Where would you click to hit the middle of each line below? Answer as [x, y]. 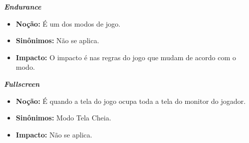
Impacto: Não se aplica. [54, 134]
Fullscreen [22, 84]
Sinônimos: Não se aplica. [57, 40]
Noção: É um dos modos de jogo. [68, 23]
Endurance [23, 7]
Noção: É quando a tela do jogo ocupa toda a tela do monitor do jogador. [131, 101]
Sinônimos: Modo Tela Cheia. [63, 118]
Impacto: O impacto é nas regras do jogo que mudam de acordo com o [126, 57]
